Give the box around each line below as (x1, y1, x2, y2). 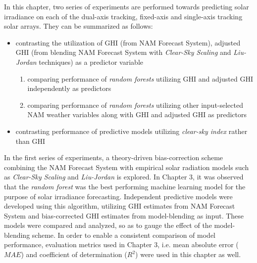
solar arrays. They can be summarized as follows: (4, 21, 153, 31)
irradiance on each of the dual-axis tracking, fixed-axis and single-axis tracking (4, 11, 243, 21)
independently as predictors (27, 83, 111, 93)
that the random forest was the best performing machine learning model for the (4, 181, 246, 191)
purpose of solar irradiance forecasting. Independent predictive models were (4, 191, 233, 201)
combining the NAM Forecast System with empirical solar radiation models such (4, 162, 249, 172)
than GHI (15, 135, 46, 146)
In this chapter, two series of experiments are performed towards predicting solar (4, 1, 249, 11)
